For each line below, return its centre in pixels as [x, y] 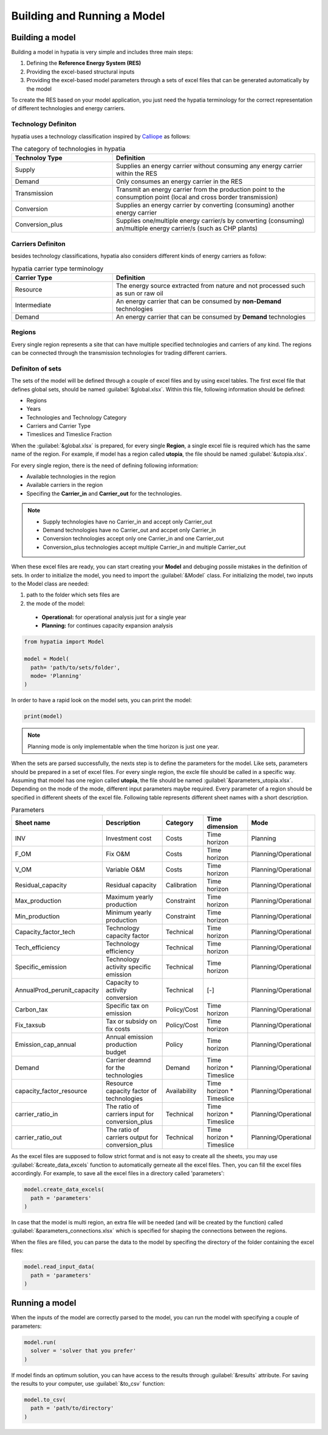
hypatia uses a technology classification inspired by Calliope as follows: [101, 136]
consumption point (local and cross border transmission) [197, 197]
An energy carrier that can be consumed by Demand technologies [211, 316]
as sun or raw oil [139, 293]
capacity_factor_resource [51, 1091]
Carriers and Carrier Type [59, 426]
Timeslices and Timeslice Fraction [69, 435]
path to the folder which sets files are [73, 595]
